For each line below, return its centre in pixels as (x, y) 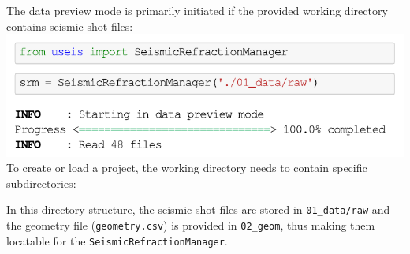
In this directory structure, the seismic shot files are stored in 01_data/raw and (198, 209)
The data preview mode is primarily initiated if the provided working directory (197, 10)
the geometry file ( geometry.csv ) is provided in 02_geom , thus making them (191, 224)
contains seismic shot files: (70, 26)
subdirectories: (41, 183)
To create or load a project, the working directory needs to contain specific (187, 168)
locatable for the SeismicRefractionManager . (117, 240)
